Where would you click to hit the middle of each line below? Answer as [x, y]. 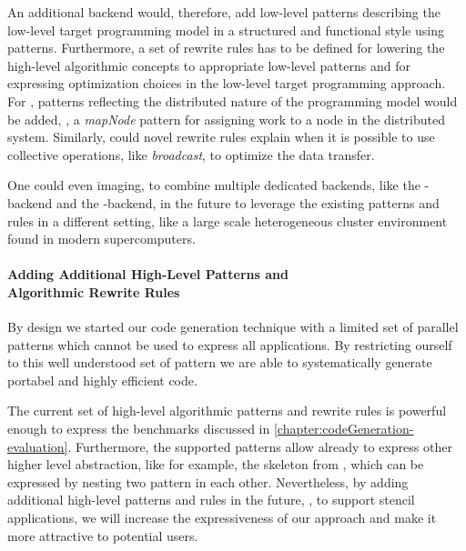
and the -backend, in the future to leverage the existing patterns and [248, 202]
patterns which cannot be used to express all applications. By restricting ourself [230, 344]
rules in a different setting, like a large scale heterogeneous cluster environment [228, 220]
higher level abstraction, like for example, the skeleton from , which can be [216, 464]
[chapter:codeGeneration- [344, 429]
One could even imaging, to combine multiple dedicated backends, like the [214, 185]
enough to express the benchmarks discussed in [139, 429]
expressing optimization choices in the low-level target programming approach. [227, 83]
